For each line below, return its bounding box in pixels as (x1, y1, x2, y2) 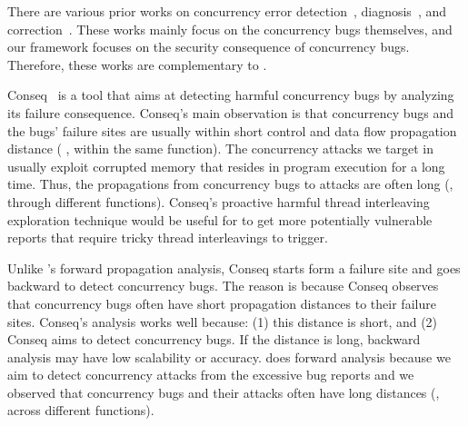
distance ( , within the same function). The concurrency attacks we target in (7, 139, 433, 158)
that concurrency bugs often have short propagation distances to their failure (7, 293, 436, 312)
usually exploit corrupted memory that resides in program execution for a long (7, 156, 445, 175)
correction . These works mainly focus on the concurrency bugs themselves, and (7, 19, 453, 38)
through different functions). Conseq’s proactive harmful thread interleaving (7, 192, 430, 211)
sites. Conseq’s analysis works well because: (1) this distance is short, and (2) (7, 312, 438, 331)
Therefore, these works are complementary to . (7, 54, 267, 74)
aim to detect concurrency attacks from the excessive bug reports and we (7, 365, 414, 384)
